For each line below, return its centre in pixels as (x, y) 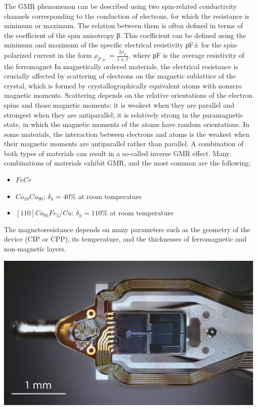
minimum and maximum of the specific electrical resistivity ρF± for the (113, 45)
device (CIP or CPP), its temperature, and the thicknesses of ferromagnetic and (125, 239)
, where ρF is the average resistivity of (186, 55)
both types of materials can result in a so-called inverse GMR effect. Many (117, 153)
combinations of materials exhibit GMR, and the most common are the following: (128, 163)
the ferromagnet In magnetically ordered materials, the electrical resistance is (121, 66)
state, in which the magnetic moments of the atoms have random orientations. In (127, 124)
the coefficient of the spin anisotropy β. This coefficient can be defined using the (125, 35)
